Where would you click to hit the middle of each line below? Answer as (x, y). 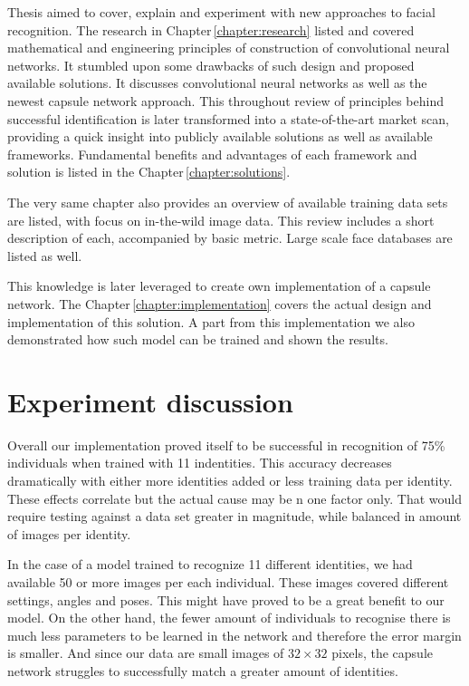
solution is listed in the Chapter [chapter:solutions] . (149, 172)
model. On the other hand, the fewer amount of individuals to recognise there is (229, 618)
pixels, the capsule (383, 653)
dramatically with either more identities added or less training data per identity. (230, 480)
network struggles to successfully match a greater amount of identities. (203, 670)
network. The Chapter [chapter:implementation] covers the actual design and (220, 303)
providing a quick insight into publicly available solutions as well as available (220, 136)
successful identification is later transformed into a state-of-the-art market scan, (228, 118)
